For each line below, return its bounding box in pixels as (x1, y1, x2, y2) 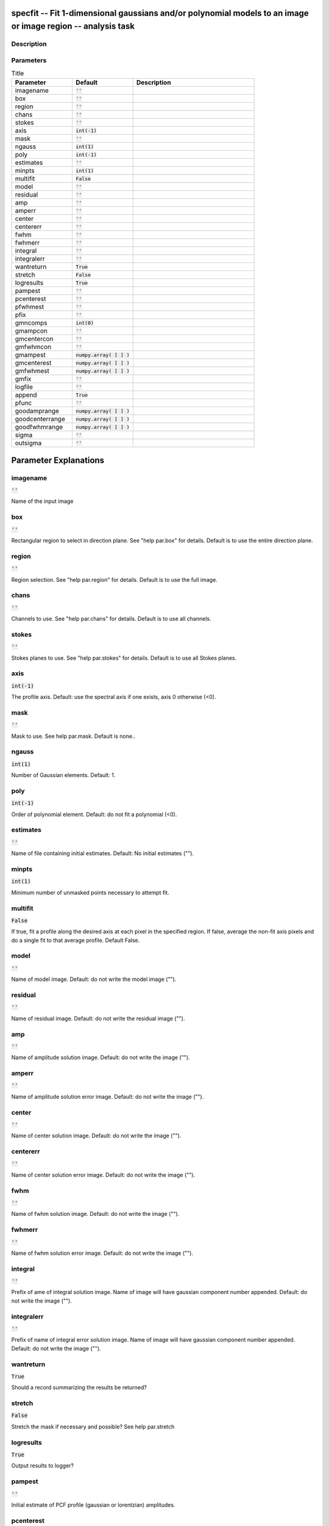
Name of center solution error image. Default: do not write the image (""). (11, 1171, 195, 1178)
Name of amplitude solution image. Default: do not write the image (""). (11, 1054, 190, 1061)
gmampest (15, 351, 46, 360)
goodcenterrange (15, 415, 65, 424)
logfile (15, 383, 34, 391)
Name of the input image (11, 497, 74, 505)
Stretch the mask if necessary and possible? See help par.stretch (11, 1423, 175, 1430)
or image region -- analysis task (11, 21, 135, 32)
